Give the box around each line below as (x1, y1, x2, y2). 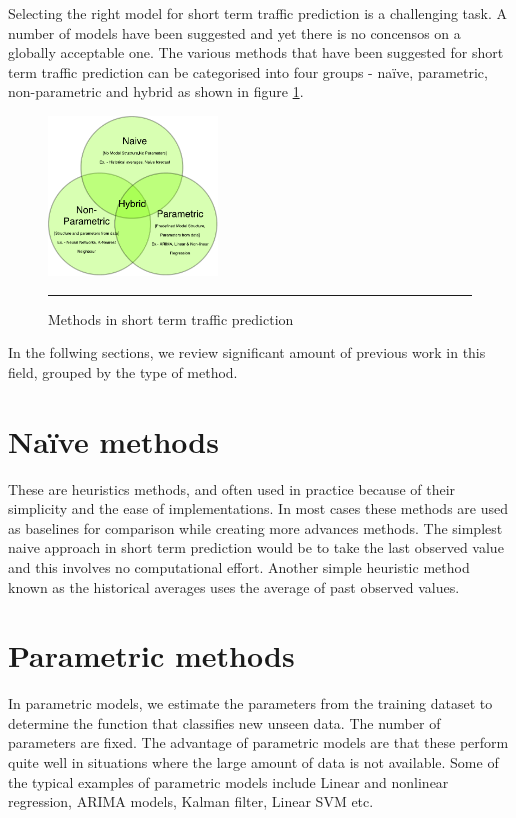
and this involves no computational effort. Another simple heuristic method (8, 556, 470, 577)
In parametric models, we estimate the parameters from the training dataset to (8, 693, 493, 714)
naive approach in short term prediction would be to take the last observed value (8, 537, 504, 558)
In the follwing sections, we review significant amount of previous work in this (8, 342, 486, 363)
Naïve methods (8, 420, 219, 461)
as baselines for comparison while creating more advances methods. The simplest (8, 517, 503, 538)
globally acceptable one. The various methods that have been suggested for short (8, 42, 504, 63)
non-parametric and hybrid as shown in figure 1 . (8, 81, 304, 102)
